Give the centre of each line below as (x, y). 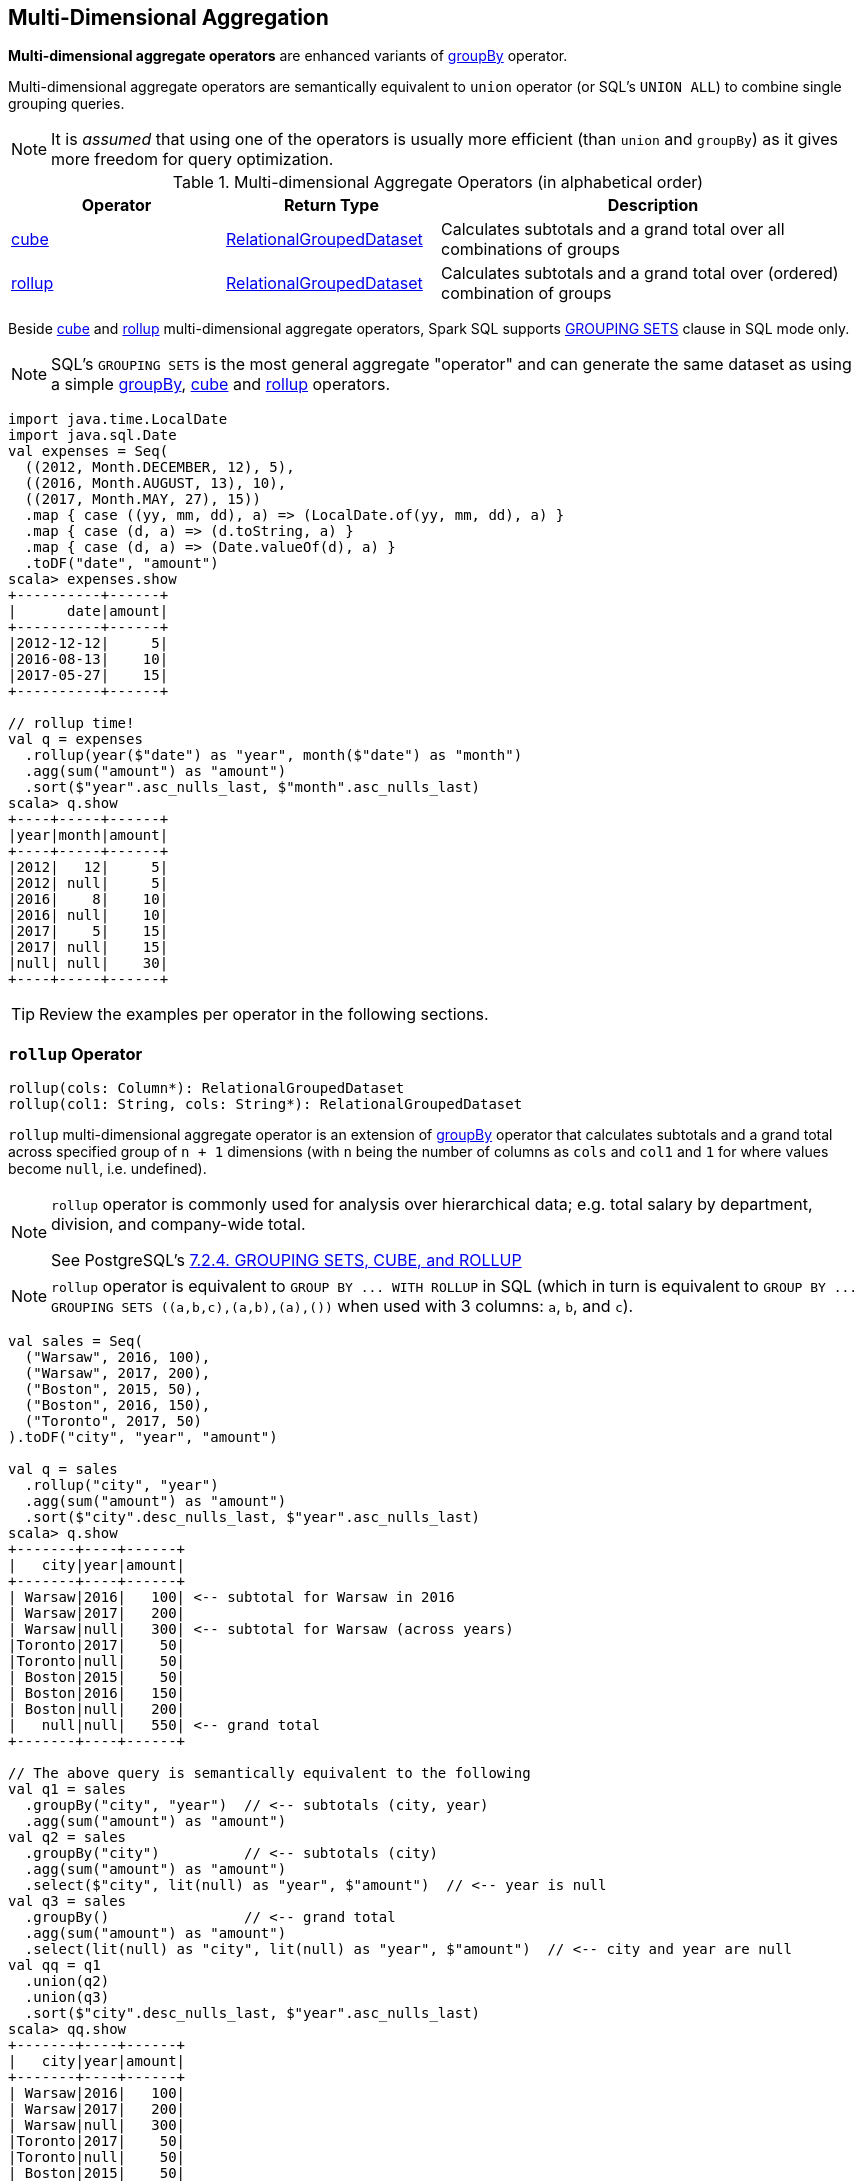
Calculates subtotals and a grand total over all (613, 229)
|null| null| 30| (88, 963)
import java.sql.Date (92, 435)
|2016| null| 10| (88, 915)
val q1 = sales (67, 1789)
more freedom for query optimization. (192, 159)
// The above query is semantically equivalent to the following (269, 1773)
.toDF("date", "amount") (121, 563)
